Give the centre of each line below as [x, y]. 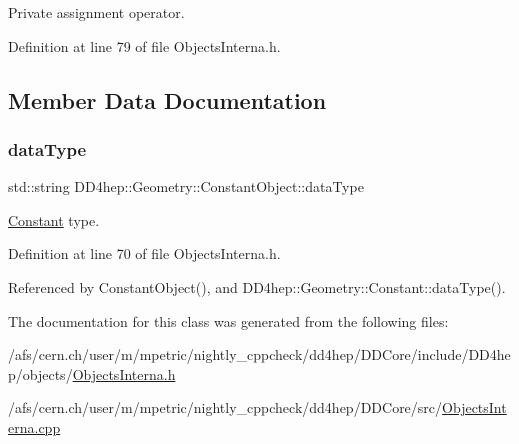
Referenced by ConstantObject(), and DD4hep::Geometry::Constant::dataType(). [257, 286]
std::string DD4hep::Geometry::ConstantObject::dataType [186, 186]
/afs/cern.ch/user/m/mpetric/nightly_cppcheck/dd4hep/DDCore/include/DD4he [259, 354]
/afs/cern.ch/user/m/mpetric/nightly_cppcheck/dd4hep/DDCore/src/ [225, 407]
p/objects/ [40, 373]
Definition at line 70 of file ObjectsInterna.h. [144, 253]
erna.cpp [34, 426]
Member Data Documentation [167, 99]
